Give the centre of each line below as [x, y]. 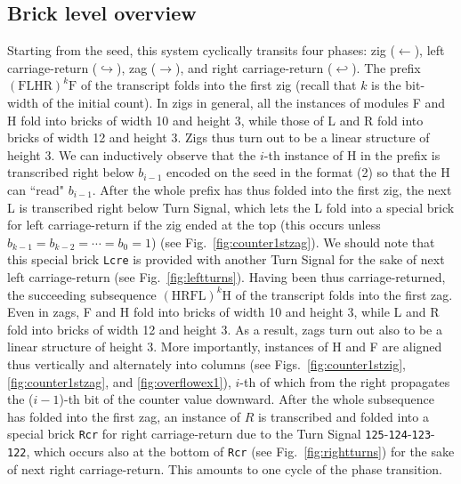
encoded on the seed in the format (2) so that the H [308, 172]
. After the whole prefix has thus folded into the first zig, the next [272, 189]
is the [386, 85]
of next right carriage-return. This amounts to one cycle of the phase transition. [225, 468]
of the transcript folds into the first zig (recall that [218, 85]
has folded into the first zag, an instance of [124, 416]
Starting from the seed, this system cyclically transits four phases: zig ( [201, 50]
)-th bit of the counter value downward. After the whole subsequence [247, 399]
